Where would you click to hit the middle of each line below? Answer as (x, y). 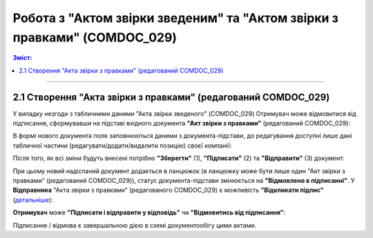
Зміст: (22, 58)
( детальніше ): (33, 199)
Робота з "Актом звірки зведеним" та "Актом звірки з (175, 18)
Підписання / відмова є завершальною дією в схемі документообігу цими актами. (135, 225)
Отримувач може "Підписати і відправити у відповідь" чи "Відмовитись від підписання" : (149, 212)
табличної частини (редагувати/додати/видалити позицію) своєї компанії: (122, 146)
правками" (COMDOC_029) (95, 37)
